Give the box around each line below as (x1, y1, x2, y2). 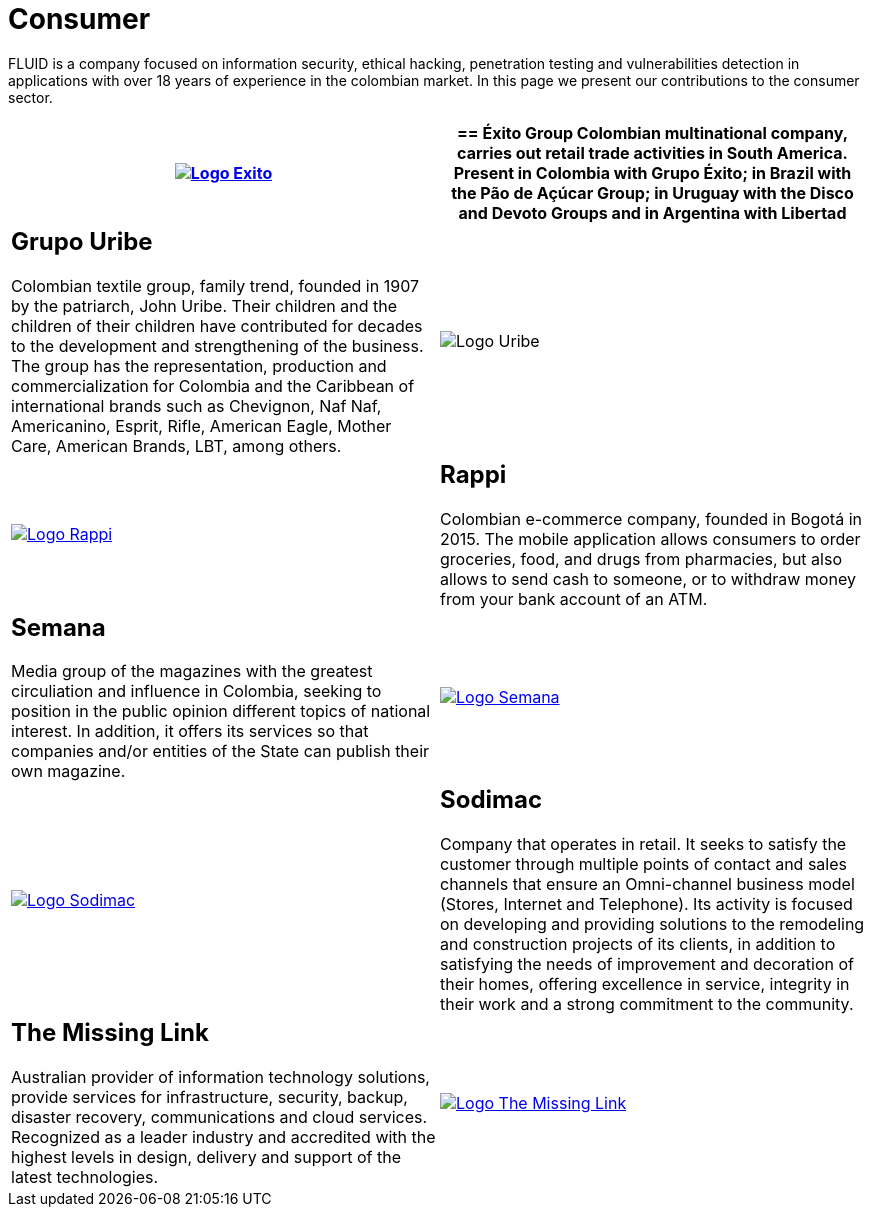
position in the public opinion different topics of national (11, 701, 431, 722)
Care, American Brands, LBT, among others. (11, 435, 342, 456)
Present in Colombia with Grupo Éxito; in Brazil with (453, 162, 852, 183)
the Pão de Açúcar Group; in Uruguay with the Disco (451, 182, 854, 203)
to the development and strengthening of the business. (11, 335, 424, 356)
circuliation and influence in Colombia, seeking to (11, 681, 382, 702)
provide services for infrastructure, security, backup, (11, 1087, 408, 1108)
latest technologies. (11, 1167, 159, 1188)
